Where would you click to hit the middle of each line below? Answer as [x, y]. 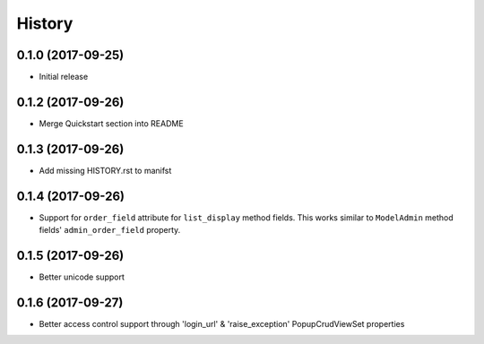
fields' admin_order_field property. [110, 230]
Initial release [64, 77]
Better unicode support [82, 277]
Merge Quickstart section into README [111, 123]
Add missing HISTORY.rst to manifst [105, 170]
